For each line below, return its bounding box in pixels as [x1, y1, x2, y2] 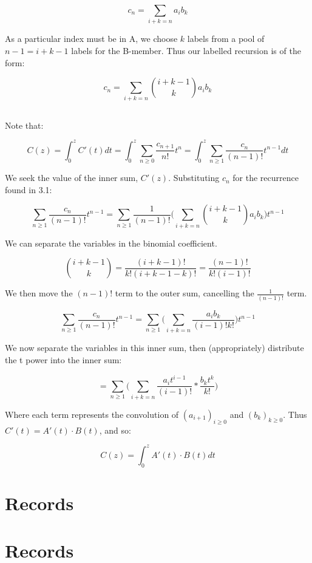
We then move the [5, 287, 73, 299]
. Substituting [168, 171, 220, 184]
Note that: [5, 118, 44, 131]
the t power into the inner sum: [5, 353, 122, 366]
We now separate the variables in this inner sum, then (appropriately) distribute [5, 341, 304, 354]
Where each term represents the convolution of [5, 408, 179, 420]
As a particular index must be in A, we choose [5, 32, 178, 45]
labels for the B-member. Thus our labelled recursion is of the [71, 44, 301, 56]
